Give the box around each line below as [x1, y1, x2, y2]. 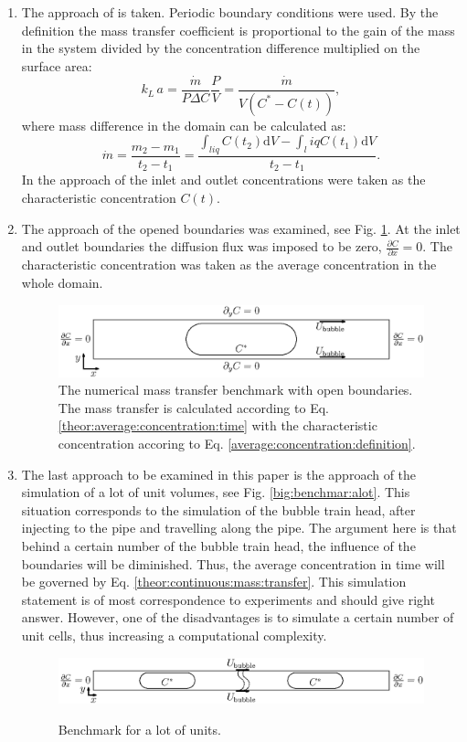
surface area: [21, 56, 92, 75]
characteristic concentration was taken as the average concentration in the [21, 255, 437, 274]
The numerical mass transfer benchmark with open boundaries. [58, 380, 413, 399]
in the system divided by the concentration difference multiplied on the [21, 38, 420, 58]
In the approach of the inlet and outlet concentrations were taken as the [21, 170, 426, 189]
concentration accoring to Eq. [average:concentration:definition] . [58, 433, 416, 452]
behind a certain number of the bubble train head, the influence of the [21, 535, 416, 555]
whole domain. [21, 273, 103, 292]
